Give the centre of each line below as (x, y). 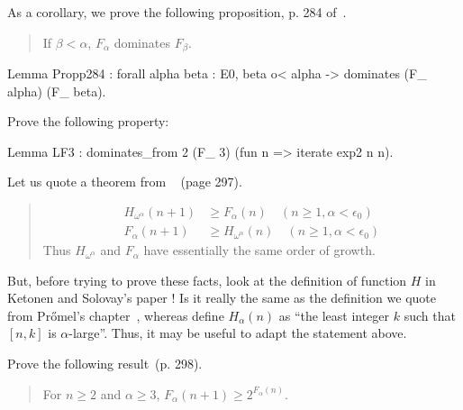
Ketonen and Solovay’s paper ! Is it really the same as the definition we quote (222, 298)
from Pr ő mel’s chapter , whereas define (116, 315)
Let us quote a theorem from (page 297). (125, 182)
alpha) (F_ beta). (57, 91)
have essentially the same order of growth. (259, 250)
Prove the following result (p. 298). (105, 364)
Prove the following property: (88, 121)
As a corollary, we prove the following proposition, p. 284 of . (177, 12)
